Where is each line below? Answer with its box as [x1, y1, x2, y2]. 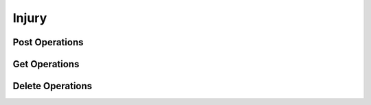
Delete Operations [12, 80, 93, 92]
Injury [12, 10, 47, 25]
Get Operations [12, 58, 80, 70]
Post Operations [12, 36, 84, 48]
